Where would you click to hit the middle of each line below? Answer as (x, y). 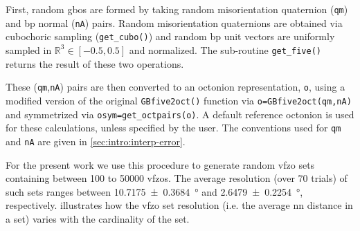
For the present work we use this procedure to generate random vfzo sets (160, 164)
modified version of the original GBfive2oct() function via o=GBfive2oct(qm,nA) (179, 100)
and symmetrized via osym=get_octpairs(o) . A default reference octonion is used (180, 114)
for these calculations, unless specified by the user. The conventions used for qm (173, 128)
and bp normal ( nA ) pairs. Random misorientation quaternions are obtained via (174, 22)
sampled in (29, 49)
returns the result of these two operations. (95, 63)
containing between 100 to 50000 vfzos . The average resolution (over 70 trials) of (177, 178)
